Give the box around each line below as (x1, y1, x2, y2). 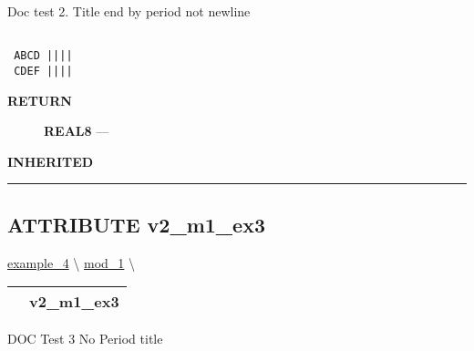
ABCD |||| (14, 49, 73, 63)
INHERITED (7, 151, 94, 170)
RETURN (7, 90, 72, 109)
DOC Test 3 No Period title (7, 329, 163, 348)
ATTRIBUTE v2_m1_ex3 (7, 210, 266, 238)
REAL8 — (44, 121, 109, 140)
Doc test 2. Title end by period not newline (7, 2, 251, 20)
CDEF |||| (14, 64, 73, 77)
